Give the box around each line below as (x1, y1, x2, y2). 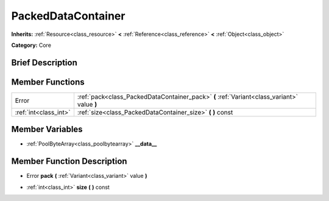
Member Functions (11, 77, 85, 87)
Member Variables (11, 124, 83, 135)
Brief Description (11, 57, 77, 68)
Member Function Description (11, 156, 127, 167)
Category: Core (11, 41, 52, 49)
